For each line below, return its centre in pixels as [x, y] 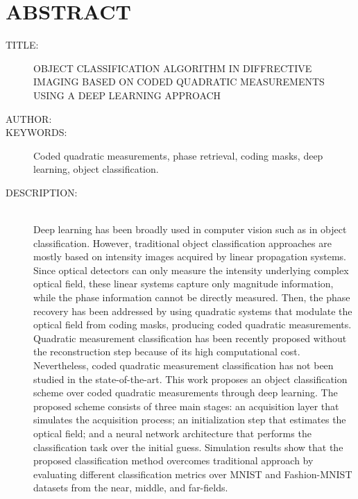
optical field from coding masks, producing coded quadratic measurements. [193, 324]
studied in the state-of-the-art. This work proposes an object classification [190, 379]
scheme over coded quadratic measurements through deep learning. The [186, 392]
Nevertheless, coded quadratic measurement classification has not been [184, 365]
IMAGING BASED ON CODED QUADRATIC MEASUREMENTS [179, 82]
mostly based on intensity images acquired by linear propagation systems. [190, 256]
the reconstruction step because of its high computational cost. [167, 352]
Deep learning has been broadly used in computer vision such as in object [190, 229]
